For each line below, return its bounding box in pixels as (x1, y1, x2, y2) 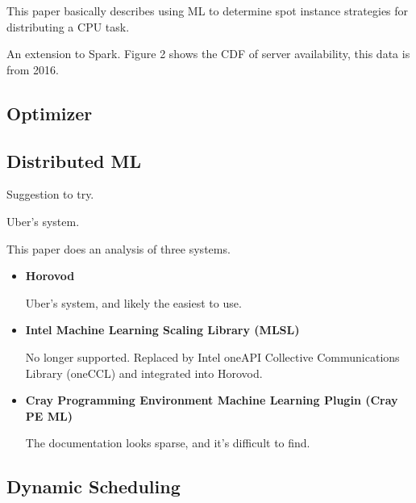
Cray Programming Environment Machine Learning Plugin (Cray (25, 392, 398, 409)
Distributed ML (6, 148, 142, 173)
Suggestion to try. (6, 186, 94, 203)
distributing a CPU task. (6, 18, 130, 35)
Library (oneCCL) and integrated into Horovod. (25, 364, 263, 381)
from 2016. (6, 61, 59, 78)
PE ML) (25, 407, 73, 424)
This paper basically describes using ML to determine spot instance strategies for (6, 2, 409, 19)
